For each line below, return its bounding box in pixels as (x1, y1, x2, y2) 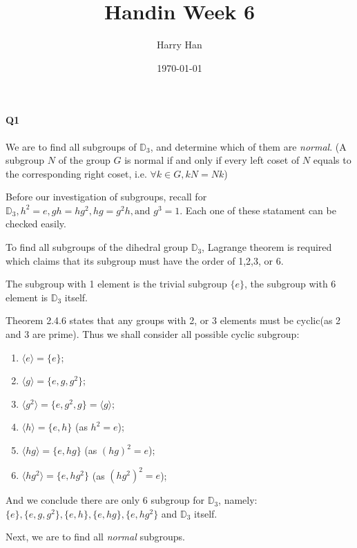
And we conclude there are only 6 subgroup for (6, 493, 205, 507)
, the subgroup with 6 (244, 276, 336, 291)
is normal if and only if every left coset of (124, 153, 300, 167)
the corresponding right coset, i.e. (6, 166, 147, 180)
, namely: (218, 493, 258, 507)
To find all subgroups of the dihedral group (6, 240, 188, 254)
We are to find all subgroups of (6, 139, 137, 153)
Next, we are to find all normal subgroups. (6, 529, 185, 544)
